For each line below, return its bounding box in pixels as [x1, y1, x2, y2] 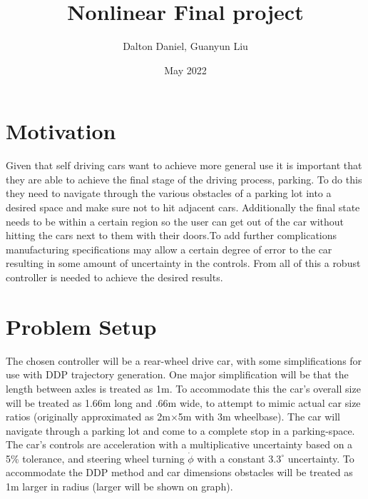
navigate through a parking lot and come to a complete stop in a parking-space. [6, 423, 355, 438]
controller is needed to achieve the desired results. [6, 270, 223, 284]
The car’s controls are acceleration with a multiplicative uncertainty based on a [6, 437, 353, 452]
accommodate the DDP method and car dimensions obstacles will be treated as [6, 465, 353, 480]
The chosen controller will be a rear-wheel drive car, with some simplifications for [6, 353, 362, 368]
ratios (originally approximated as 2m [6, 409, 170, 424]
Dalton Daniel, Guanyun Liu [123, 39, 248, 54]
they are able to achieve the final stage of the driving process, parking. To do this [6, 171, 362, 186]
